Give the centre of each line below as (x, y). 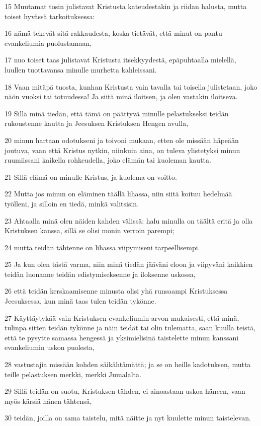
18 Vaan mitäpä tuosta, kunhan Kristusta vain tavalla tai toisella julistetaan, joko (131, 86)
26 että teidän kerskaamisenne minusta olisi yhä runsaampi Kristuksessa (116, 291)
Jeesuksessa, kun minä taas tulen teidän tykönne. (80, 301)
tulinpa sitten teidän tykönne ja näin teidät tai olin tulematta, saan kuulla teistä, (130, 328)
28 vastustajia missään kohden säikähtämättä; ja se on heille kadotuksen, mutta (128, 364)
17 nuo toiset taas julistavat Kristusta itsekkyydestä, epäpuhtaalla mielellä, (120, 60)
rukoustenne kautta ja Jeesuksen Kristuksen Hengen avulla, (97, 123)
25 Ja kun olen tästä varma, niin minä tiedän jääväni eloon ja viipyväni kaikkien (129, 264)
